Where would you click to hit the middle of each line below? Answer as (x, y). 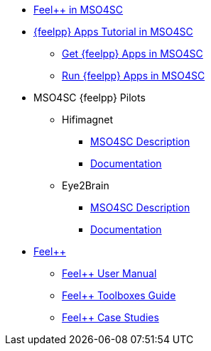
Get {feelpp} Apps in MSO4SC (132, 54)
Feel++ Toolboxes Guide (119, 295)
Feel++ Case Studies (110, 317)
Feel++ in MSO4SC (79, 10)
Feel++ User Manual (109, 273)
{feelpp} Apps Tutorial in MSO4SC (113, 32)
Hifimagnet (88, 119)
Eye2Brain (86, 185)
